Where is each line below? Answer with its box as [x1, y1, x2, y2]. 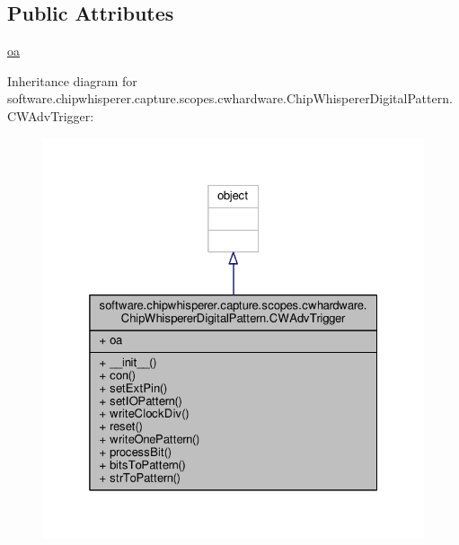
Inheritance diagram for [7, 71, 137, 90]
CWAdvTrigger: [7, 106, 94, 125]
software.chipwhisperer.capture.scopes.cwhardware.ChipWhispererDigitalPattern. [7, 89, 453, 108]
